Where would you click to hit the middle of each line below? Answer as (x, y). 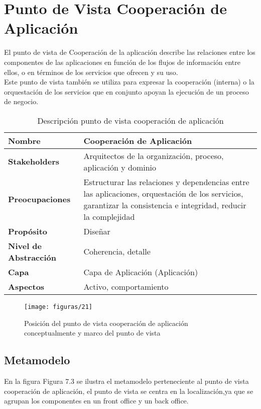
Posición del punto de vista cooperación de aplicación (106, 323)
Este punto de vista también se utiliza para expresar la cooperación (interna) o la (129, 82)
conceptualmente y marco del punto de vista (92, 333)
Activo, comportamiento (126, 286)
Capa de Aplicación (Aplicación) (141, 272)
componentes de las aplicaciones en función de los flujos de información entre (122, 62)
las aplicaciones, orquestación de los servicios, (163, 193)
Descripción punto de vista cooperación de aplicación (130, 120)
